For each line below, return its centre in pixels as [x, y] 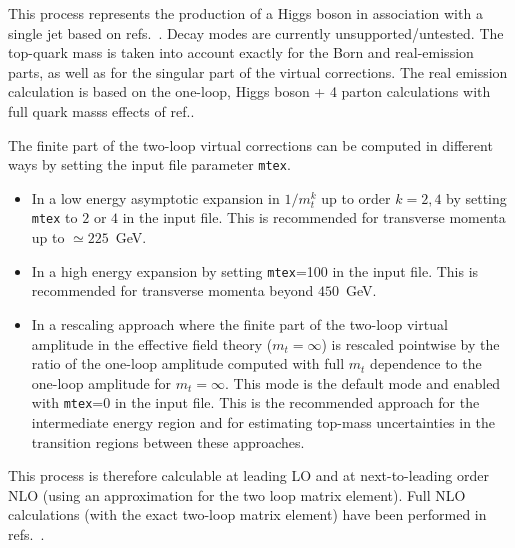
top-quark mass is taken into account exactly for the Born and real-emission [241, 52]
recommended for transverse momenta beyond [172, 290]
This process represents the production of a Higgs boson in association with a [245, 13]
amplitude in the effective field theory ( [152, 343]
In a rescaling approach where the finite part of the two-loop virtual [239, 323]
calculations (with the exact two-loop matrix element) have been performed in [247, 514]
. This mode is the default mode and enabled [363, 382]
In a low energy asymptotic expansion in [155, 197]
